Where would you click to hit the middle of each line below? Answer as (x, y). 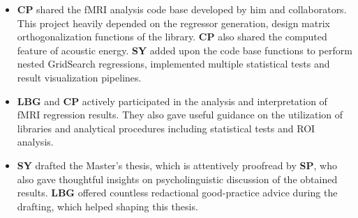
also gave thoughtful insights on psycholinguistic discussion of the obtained (177, 179)
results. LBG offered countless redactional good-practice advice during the (177, 193)
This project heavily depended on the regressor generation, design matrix (173, 23)
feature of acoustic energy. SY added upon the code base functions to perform (185, 50)
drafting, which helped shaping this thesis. (107, 206)
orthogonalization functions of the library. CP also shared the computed (172, 37)
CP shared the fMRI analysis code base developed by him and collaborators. (182, 9)
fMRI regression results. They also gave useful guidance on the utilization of (180, 115)
